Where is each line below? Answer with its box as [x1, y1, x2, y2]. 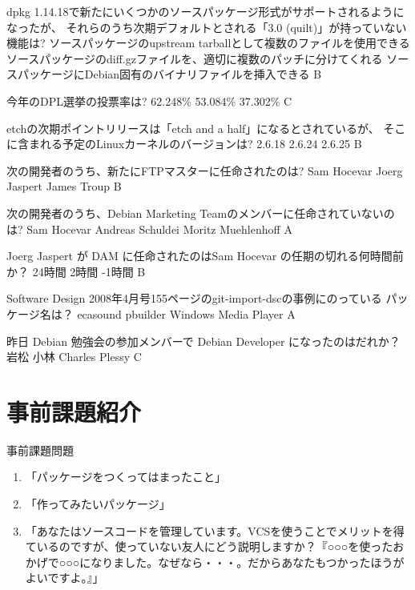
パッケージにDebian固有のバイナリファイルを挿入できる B [17, 66, 322, 82]
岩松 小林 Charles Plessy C [6, 348, 142, 365]
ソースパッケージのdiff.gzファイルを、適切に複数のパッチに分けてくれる [6, 50, 383, 66]
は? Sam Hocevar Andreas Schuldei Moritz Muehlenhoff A [6, 220, 292, 237]
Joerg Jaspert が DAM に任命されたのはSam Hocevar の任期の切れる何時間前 [6, 247, 404, 264]
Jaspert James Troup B [6, 178, 122, 195]
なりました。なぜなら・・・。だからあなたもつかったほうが [91, 553, 405, 570]
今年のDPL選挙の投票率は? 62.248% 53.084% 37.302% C [6, 92, 292, 109]
